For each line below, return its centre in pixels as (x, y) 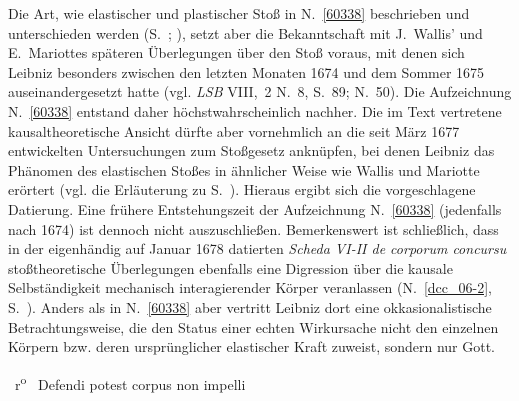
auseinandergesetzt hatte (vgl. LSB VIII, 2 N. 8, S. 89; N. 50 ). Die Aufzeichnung (260, 91)
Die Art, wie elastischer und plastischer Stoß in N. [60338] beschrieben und (239, 13)
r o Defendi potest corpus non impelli (130, 382)
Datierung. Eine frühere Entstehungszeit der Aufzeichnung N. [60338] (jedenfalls (255, 208)
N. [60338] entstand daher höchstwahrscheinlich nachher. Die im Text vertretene (255, 110)
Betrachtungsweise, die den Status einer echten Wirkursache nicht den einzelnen (253, 326)
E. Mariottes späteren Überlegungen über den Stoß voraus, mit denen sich (236, 52)
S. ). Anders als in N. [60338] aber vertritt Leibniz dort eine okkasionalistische (250, 306)
